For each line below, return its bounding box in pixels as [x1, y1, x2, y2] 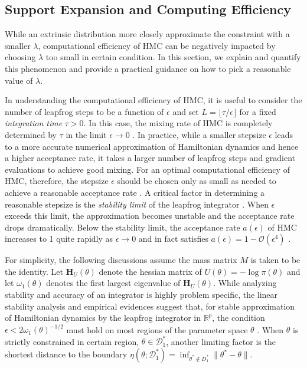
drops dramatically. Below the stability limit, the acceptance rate [5, 221, 240, 233]
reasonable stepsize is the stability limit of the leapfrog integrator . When [5, 198, 269, 210]
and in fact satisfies [138, 232, 208, 245]
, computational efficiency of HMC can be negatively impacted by [38, 39, 276, 51]
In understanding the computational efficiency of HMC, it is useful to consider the [5, 94, 302, 106]
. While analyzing [213, 277, 277, 289]
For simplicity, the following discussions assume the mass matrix [5, 254, 237, 266]
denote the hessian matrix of [99, 265, 202, 277]
